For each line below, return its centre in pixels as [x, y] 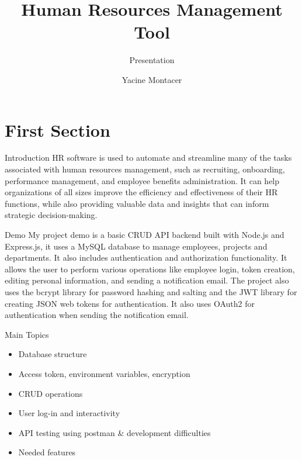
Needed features [47, 452]
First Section [58, 129]
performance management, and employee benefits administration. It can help [142, 180]
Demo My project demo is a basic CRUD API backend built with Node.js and [145, 234]
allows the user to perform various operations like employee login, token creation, [150, 269]
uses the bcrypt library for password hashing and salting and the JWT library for [151, 291]
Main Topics [27, 334]
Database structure [53, 354]
